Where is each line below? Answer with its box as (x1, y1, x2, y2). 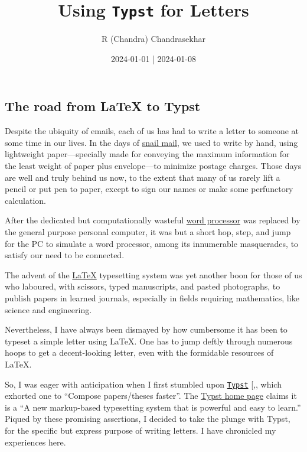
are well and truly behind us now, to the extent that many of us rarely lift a (5, 171, 280, 183)
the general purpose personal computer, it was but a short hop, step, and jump (5, 226, 291, 238)
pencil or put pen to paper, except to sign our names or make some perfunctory (5, 183, 293, 195)
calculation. (5, 194, 47, 206)
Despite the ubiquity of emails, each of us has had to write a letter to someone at (5, 125, 299, 137)
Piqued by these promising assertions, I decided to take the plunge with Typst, (5, 412, 290, 425)
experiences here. (5, 435, 66, 448)
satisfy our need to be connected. (5, 249, 125, 261)
